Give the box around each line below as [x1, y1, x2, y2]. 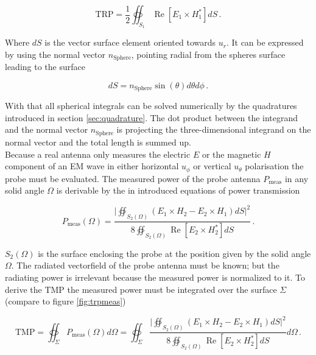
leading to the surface [5, 60, 85, 73]
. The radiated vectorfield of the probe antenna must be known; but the [11, 259, 279, 272]
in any [284, 172, 309, 185]
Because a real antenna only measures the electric [5, 147, 191, 160]
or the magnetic [202, 147, 261, 160]
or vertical [193, 160, 231, 172]
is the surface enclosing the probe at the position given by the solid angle [38, 247, 311, 259]
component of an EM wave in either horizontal [5, 160, 179, 172]
